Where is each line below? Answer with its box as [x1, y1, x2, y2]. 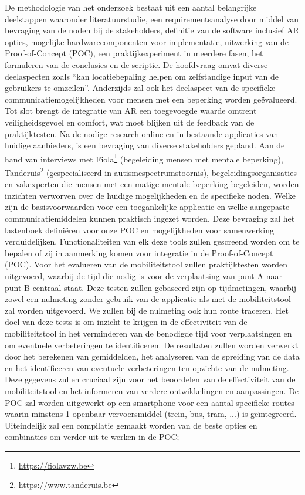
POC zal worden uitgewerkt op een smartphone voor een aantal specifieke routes [5, 396, 294, 408]
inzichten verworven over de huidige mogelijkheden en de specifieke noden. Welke [5, 189, 296, 201]
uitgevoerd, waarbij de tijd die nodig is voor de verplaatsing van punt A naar [5, 269, 282, 282]
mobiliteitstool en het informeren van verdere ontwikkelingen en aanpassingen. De [5, 384, 299, 396]
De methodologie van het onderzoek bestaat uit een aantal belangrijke [5, 1, 257, 13]
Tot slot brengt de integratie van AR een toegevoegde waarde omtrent [5, 104, 257, 117]
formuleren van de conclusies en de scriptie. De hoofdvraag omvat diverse [5, 58, 268, 70]
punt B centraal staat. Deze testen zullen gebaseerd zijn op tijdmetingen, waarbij [5, 281, 296, 293]
